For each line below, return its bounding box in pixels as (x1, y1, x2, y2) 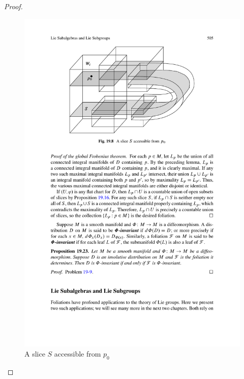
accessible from (54, 348, 101, 359)
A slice (24, 348, 45, 359)
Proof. (4, 1, 23, 11)
